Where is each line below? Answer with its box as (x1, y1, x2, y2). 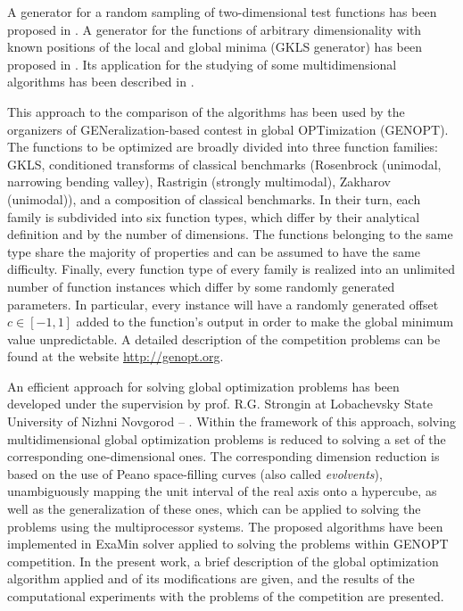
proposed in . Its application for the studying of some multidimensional (7, 54, 397, 73)
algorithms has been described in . (7, 72, 194, 91)
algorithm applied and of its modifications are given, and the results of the (7, 569, 415, 588)
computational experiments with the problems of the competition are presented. (7, 587, 444, 605)
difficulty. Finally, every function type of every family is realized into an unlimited (7, 260, 456, 278)
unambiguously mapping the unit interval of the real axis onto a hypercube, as (7, 482, 437, 500)
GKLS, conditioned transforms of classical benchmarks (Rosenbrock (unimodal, (7, 154, 442, 173)
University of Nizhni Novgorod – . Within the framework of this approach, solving (7, 412, 456, 431)
